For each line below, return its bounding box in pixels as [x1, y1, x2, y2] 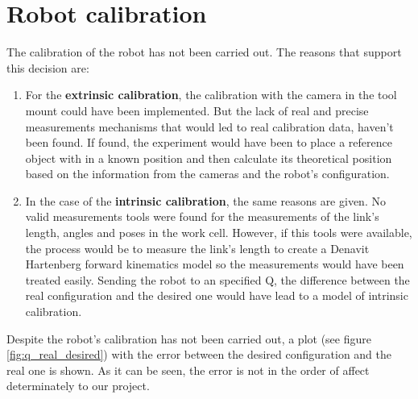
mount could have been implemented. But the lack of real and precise [25, 102, 369, 118]
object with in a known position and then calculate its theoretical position [25, 149, 392, 166]
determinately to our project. [6, 377, 150, 394]
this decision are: [6, 59, 89, 76]
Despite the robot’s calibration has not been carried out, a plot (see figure [6, 330, 371, 347]
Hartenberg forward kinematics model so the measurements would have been [25, 256, 404, 272]
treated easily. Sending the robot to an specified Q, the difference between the [25, 271, 410, 288]
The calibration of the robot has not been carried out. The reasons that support [6, 44, 402, 60]
